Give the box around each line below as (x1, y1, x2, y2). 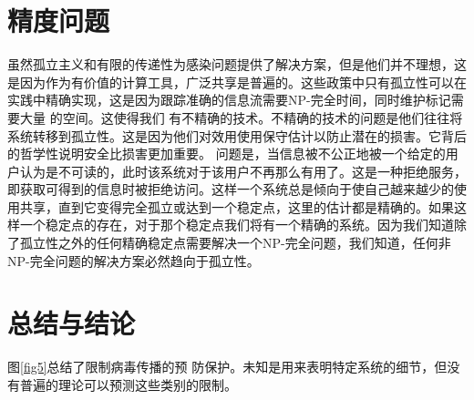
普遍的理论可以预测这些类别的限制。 (19, 374, 237, 394)
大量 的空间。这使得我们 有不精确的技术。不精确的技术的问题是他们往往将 (19, 108, 463, 127)
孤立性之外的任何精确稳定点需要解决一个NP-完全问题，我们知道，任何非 (19, 233, 451, 252)
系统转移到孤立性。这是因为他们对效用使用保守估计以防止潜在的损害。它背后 (7, 126, 467, 145)
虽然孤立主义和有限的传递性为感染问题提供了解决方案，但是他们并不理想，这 (7, 55, 467, 74)
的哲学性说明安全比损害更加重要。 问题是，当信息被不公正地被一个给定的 (7, 144, 446, 163)
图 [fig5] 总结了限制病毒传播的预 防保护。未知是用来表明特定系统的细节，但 (7, 357, 448, 376)
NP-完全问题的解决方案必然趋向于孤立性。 (7, 251, 260, 270)
